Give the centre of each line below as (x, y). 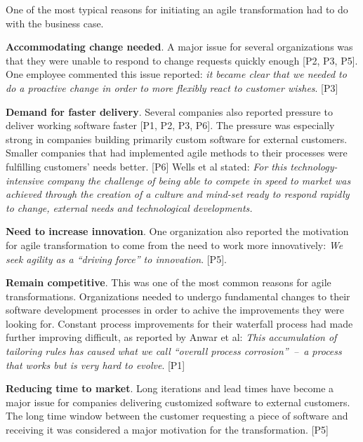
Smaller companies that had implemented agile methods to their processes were (177, 153)
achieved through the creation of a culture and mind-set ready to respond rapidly (178, 194)
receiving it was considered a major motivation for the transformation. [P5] (167, 430)
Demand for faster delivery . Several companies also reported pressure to (169, 111)
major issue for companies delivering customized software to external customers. (178, 402)
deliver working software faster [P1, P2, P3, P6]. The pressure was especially (170, 125)
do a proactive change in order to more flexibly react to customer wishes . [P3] (172, 87)
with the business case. (55, 23)
